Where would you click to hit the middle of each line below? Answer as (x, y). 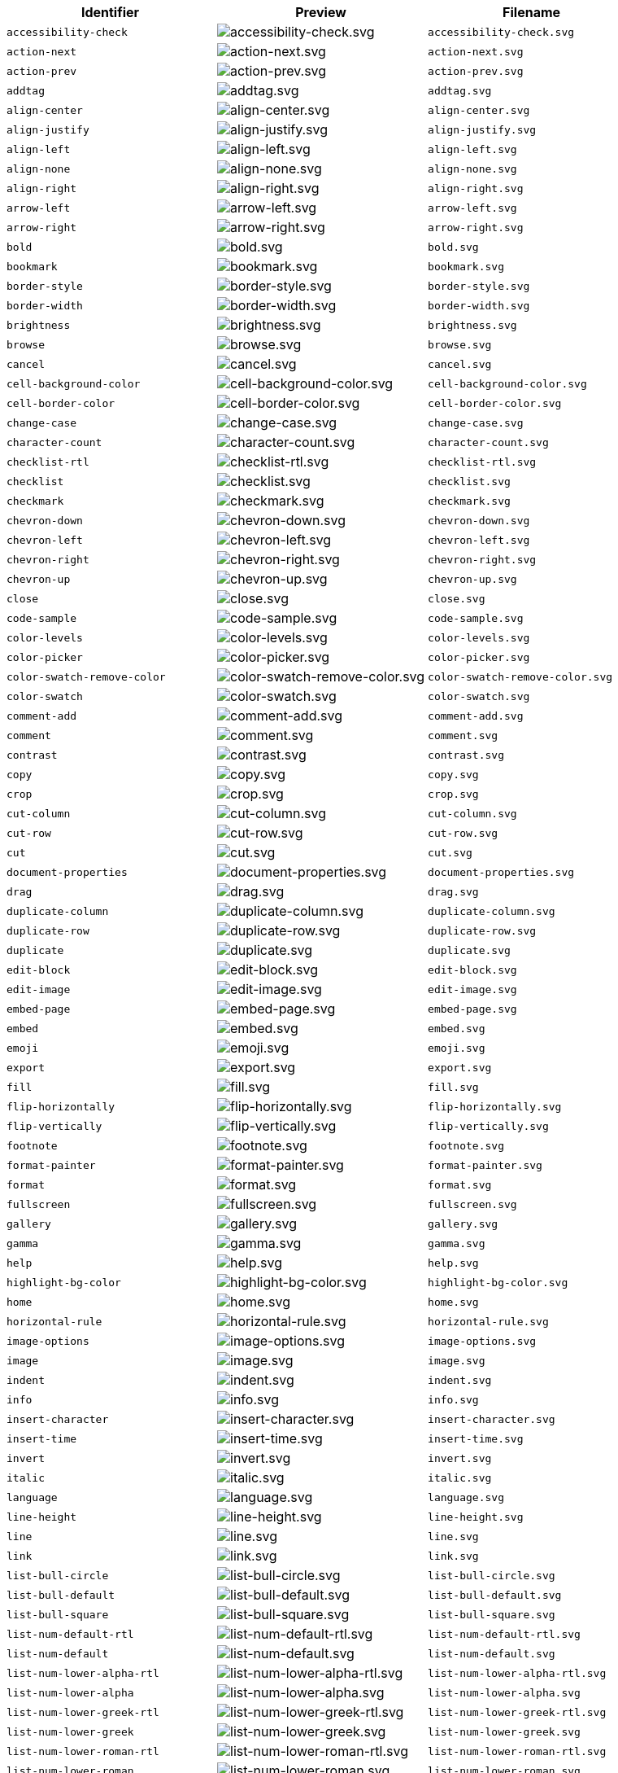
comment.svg (463, 735)
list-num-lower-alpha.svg (504, 1692)
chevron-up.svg (472, 579)
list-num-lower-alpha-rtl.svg (517, 1673)
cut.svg (450, 852)
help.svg (453, 1263)
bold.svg (453, 247)
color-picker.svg (479, 657)
